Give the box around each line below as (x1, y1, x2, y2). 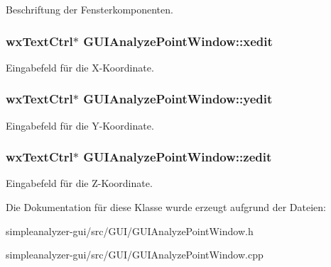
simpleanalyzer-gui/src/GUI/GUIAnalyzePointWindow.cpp (6, 247, 264, 262)
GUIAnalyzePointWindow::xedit (83, 32, 273, 50)
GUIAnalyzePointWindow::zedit (83, 148, 272, 166)
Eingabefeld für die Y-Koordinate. (6, 118, 154, 132)
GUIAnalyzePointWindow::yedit (83, 90, 273, 108)
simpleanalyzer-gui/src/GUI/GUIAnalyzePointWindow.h (6, 223, 254, 238)
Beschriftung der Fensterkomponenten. (6, 2, 173, 16)
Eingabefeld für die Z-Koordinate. (6, 176, 153, 191)
